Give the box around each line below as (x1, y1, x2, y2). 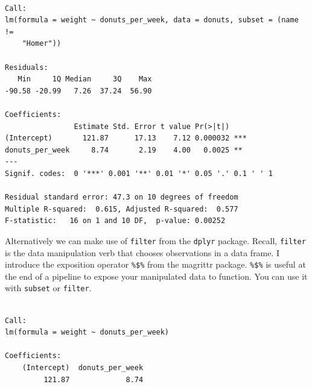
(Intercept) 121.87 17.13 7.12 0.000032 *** (5, 134, 247, 143)
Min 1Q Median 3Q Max (18, 75, 152, 84)
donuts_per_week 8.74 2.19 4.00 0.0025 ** (5, 145, 243, 154)
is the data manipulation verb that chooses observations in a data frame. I (5, 246, 280, 259)
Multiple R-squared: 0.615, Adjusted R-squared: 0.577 (5, 204, 238, 213)
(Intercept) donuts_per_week (22, 363, 144, 372)
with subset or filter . (5, 282, 92, 294)
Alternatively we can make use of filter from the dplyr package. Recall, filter (5, 234, 306, 247)
